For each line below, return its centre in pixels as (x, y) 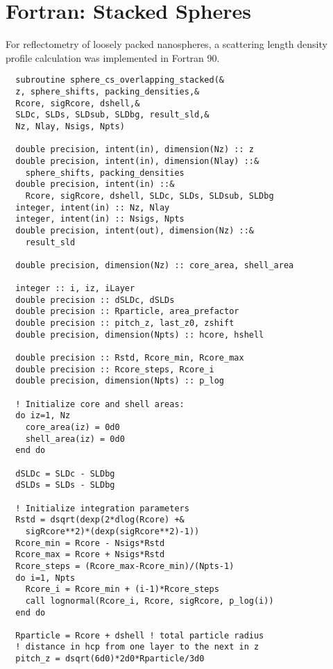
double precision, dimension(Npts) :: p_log (120, 381)
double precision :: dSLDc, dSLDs (95, 300)
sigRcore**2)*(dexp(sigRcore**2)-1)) (112, 531)
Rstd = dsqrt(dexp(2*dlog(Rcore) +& (100, 520)
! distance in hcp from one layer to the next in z (137, 647)
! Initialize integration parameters (102, 508)
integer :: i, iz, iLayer (75, 289)
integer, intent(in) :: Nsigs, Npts (100, 219)
